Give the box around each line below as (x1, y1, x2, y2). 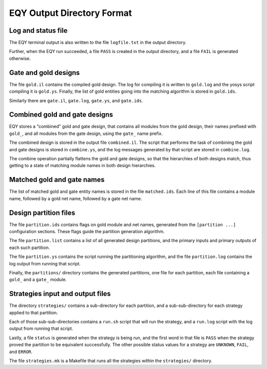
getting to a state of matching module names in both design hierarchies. (9, 163, 156, 169)
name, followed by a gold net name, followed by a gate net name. (9, 195, 142, 201)
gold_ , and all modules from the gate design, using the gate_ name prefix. (9, 130, 163, 136)
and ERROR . (9, 349, 33, 355)
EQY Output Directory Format (9, 7, 132, 18)
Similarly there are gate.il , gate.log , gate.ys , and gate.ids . (9, 97, 143, 104)
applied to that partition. (9, 309, 58, 315)
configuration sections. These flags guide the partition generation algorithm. (9, 228, 165, 234)
